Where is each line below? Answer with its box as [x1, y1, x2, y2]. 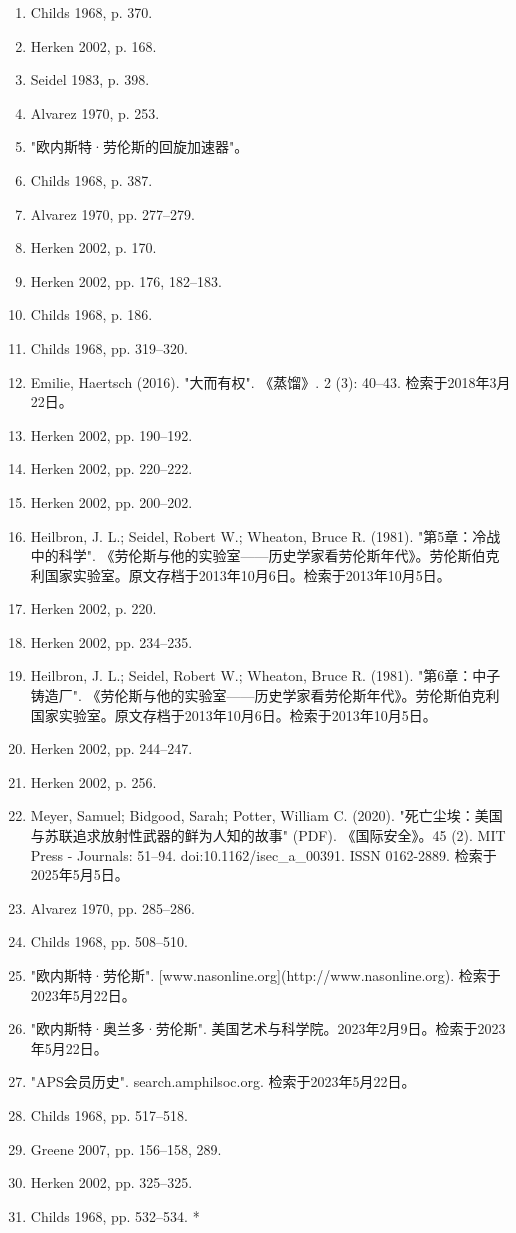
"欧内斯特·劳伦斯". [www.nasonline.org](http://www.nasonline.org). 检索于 [30, 965, 501, 985]
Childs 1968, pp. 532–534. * [30, 1205, 200, 1226]
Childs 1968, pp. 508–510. [30, 931, 189, 952]
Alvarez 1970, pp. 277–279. [30, 203, 195, 224]
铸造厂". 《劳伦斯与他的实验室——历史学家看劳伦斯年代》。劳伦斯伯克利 [30, 685, 500, 706]
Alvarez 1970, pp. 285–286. [30, 897, 195, 918]
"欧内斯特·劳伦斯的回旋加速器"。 [30, 136, 249, 157]
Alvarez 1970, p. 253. [30, 102, 160, 123]
